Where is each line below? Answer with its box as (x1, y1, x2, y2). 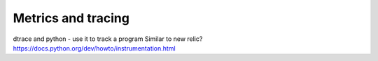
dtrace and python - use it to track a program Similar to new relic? (13, 35, 203, 43)
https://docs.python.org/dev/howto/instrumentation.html (13, 44, 176, 52)
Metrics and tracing (13, 10, 129, 26)
